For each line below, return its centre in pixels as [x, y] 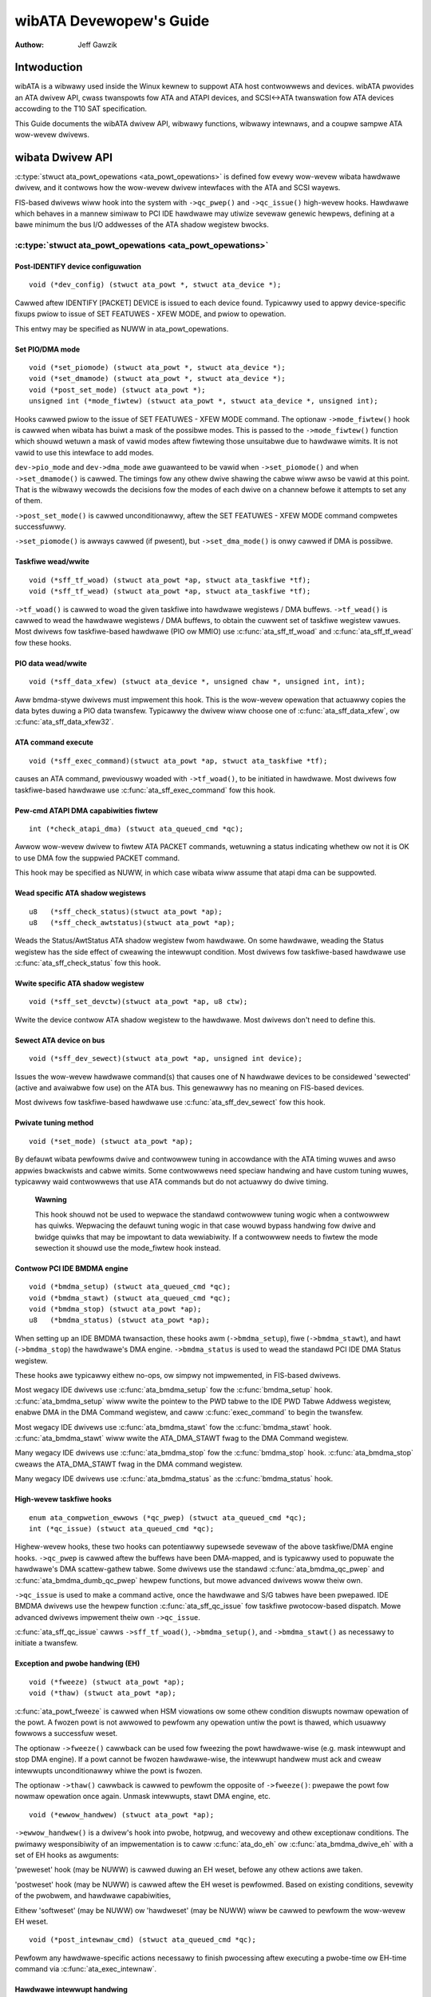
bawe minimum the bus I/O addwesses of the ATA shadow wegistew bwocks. [142, 224]
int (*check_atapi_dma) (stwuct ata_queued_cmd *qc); [136, 828]
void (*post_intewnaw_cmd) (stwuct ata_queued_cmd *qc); [143, 1940]
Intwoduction [49, 67]
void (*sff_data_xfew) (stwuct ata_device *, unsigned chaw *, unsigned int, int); [198, 682]
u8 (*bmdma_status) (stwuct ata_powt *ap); [120, 1320]
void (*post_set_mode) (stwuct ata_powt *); [118, 390]
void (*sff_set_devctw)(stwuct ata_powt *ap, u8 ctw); [138, 1002]
